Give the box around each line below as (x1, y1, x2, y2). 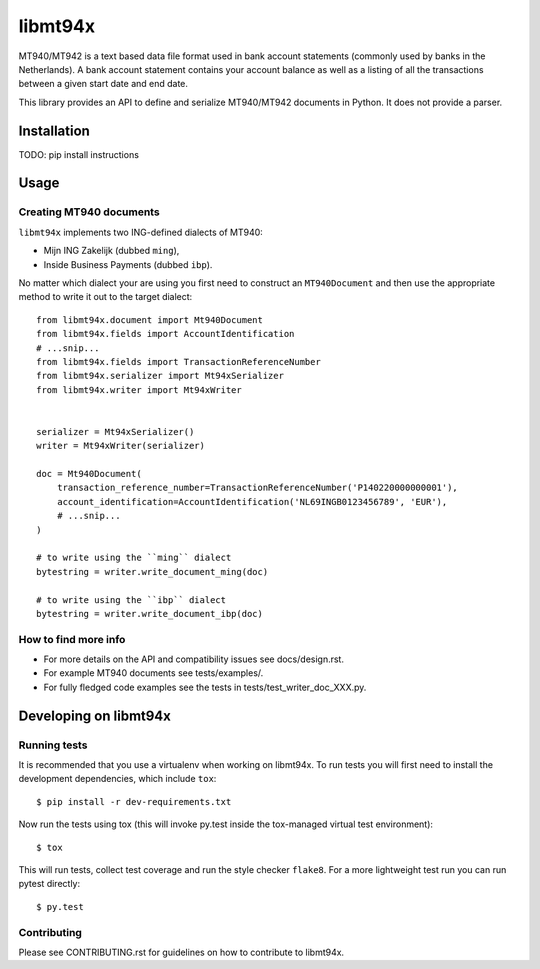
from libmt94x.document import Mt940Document (36, 314, 264, 325)
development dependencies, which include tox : (18, 773, 217, 785)
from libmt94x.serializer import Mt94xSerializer (36, 370, 285, 382)
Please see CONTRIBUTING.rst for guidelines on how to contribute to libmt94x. (18, 946, 345, 958)
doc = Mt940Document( (36, 468, 142, 480)
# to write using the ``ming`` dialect (36, 552, 232, 564)
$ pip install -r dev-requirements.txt (36, 796, 232, 807)
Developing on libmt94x (18, 707, 172, 724)
